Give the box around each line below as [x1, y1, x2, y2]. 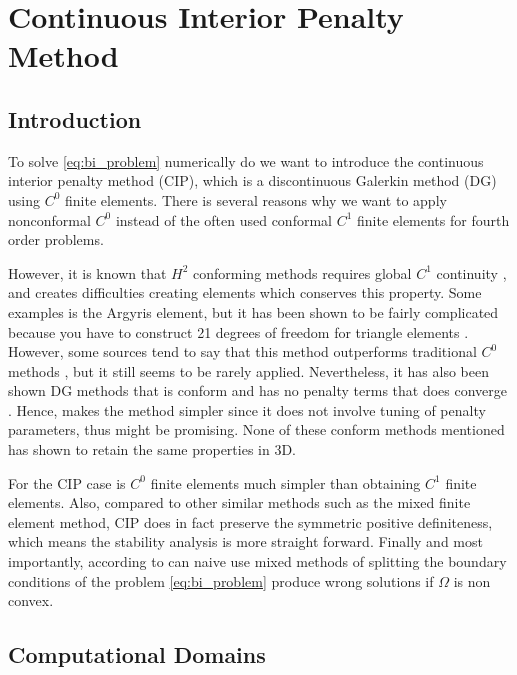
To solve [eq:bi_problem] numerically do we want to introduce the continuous [8, 150, 484, 171]
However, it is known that [8, 262, 167, 283]
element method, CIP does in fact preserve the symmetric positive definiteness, [8, 511, 493, 532]
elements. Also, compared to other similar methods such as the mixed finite [8, 492, 471, 513]
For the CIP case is [8, 472, 126, 493]
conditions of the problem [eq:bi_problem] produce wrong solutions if [8, 570, 434, 591]
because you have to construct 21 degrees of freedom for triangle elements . [8, 321, 469, 342]
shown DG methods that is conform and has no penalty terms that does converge [8, 380, 508, 401]
